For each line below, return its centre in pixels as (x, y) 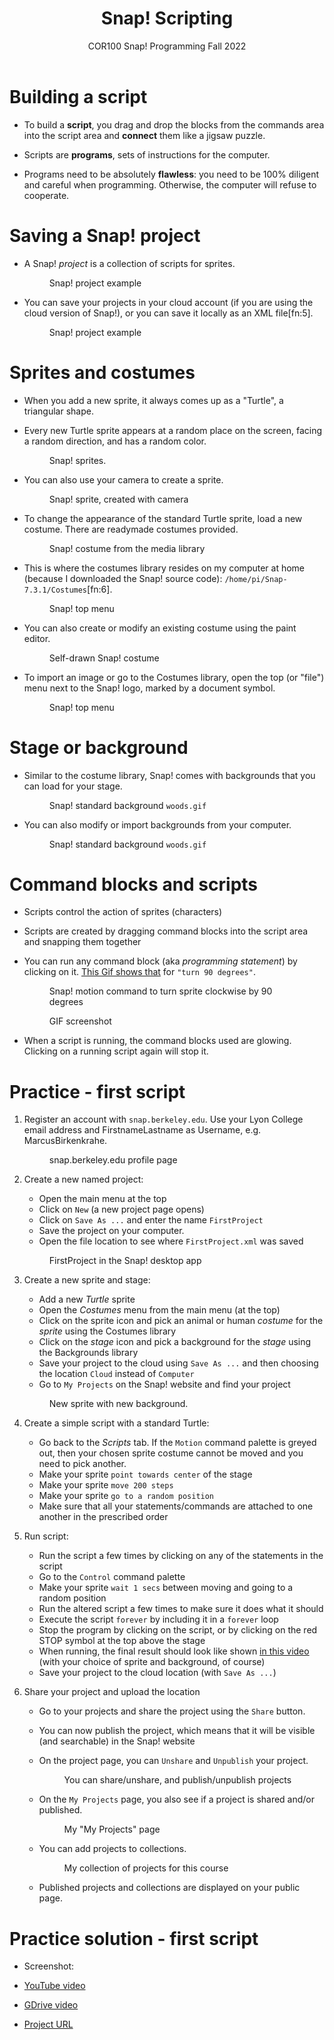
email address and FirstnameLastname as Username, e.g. (142, 1130)
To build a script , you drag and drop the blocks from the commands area (174, 124)
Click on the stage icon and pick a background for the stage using (175, 1342)
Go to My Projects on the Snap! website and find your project (164, 1384)
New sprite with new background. (118, 1404)
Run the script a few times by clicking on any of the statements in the (181, 1556)
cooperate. (46, 195)
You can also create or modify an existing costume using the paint (160, 628)
